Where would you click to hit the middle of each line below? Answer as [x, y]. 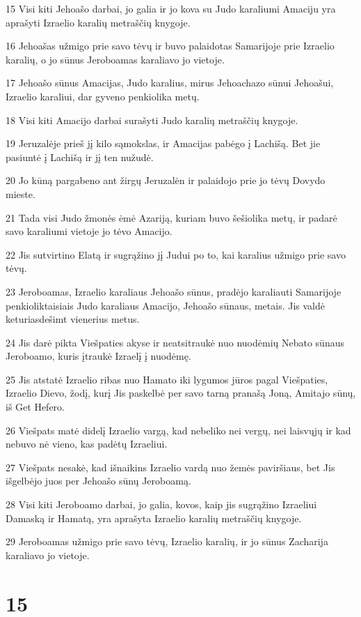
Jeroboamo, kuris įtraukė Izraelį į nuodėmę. [98, 356]
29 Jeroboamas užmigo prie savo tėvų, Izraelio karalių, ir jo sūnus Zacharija [167, 541]
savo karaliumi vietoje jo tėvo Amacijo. [89, 231]
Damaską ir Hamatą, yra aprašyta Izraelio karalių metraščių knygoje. [154, 518]
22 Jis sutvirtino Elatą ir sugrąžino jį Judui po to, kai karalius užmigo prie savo [176, 254]
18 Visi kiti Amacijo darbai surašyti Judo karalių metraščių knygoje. [152, 120]
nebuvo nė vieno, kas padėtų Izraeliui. [87, 444]
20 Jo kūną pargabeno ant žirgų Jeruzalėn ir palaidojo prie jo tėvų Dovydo [166, 180]
